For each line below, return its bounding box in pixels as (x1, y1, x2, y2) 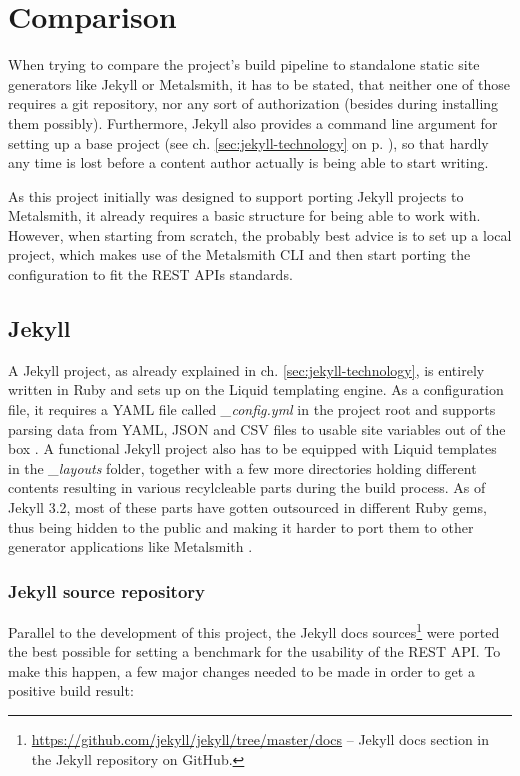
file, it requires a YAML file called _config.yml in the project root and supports (8, 399, 496, 420)
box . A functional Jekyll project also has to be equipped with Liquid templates (8, 438, 497, 459)
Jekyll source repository (8, 578, 205, 603)
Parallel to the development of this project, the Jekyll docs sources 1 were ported (8, 619, 500, 642)
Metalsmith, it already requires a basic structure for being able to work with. (8, 205, 481, 226)
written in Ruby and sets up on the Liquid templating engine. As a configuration (8, 379, 504, 400)
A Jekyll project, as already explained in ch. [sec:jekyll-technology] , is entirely (8, 359, 485, 380)
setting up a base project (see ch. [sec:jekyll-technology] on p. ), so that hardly (8, 132, 489, 153)
